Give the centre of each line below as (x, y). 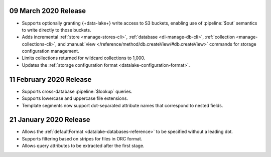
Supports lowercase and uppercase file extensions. (75, 98)
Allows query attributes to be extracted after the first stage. (83, 146)
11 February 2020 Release (50, 80)
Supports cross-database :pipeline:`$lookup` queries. (77, 91)
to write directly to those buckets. (56, 30)
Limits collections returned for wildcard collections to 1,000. (84, 58)
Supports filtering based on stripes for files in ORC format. (82, 138)
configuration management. (51, 51)
